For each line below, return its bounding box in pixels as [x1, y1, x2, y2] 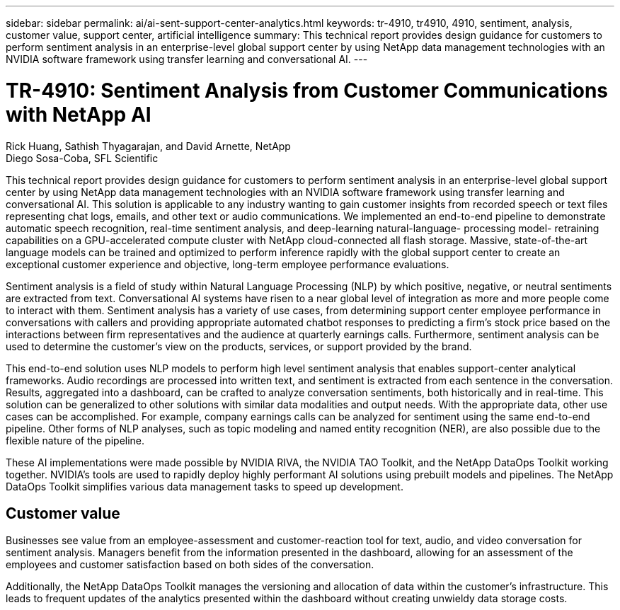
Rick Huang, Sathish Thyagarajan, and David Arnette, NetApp [6, 139, 291, 152]
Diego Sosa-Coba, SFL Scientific [6, 151, 159, 164]
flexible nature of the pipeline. [6, 434, 145, 447]
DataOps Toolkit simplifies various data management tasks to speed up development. [6, 480, 403, 493]
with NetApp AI [6, 102, 151, 127]
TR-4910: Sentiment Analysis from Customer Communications [6, 78, 609, 103]
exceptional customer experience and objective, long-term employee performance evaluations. [6, 258, 449, 270]
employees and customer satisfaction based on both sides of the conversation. [6, 558, 374, 571]
